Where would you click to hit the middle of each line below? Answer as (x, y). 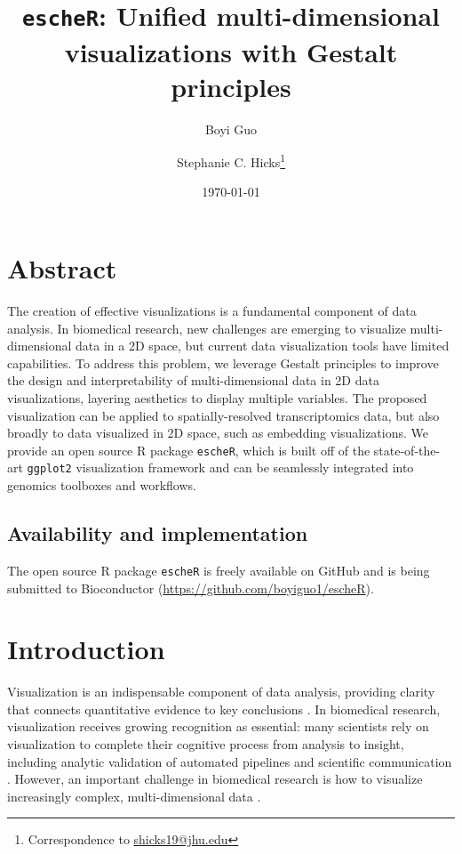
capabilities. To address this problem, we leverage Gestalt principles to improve (223, 363)
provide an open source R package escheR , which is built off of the (189, 450)
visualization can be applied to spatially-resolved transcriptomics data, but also (223, 415)
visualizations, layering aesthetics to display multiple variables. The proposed (217, 397)
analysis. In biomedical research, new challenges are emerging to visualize (207, 328)
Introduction (86, 649)
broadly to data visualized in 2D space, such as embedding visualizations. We (218, 433)
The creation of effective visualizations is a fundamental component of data (212, 310)
